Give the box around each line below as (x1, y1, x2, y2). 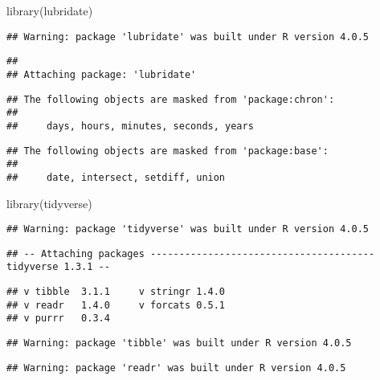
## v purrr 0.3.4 (6, 313, 110, 325)
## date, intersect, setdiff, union (6, 171, 226, 183)
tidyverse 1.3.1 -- (6, 261, 110, 273)
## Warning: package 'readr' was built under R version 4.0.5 (6, 362, 346, 374)
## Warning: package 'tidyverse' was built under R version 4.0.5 (6, 223, 370, 235)
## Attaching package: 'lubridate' (6, 68, 197, 80)
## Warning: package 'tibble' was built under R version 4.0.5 (6, 337, 352, 349)
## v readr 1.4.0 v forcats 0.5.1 (6, 299, 226, 311)
